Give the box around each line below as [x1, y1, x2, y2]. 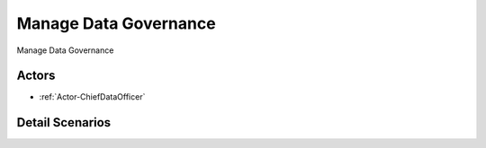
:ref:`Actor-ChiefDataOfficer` [39, 91, 146, 102]
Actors [16, 68, 56, 83]
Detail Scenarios [16, 115, 112, 130]
